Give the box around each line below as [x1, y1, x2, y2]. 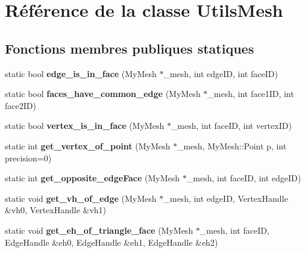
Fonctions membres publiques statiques [5, 39, 254, 57]
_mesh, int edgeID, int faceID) [163, 67, 278, 80]
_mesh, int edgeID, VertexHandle [163, 192, 288, 204]
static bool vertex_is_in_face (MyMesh [5, 119, 165, 132]
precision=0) [5, 151, 52, 164]
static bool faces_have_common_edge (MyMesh [5, 87, 201, 100]
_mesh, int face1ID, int [207, 87, 294, 100]
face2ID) [5, 99, 36, 111]
